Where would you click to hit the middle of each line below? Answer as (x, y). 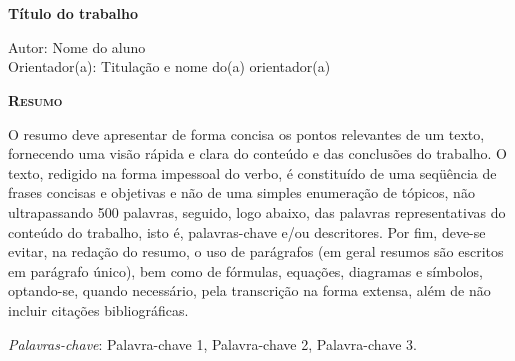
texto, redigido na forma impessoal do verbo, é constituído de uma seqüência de (252, 172)
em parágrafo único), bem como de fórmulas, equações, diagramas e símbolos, (245, 270)
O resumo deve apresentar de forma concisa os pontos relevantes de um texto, (246, 133)
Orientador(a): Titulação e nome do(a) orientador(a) (169, 66)
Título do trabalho (73, 13)
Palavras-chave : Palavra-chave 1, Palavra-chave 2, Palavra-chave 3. (212, 343)
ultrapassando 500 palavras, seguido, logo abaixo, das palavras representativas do (257, 211)
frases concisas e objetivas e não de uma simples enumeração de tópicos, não (241, 192)
